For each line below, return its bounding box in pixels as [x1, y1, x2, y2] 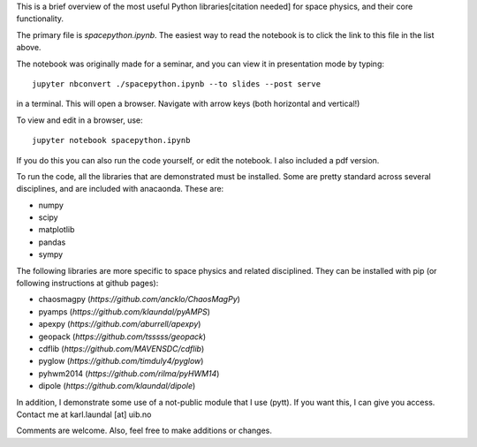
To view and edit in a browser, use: [16, 115, 143, 125]
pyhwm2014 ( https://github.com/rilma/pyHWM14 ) [38, 367, 220, 379]
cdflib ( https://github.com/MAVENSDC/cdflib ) [38, 343, 205, 353]
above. [16, 42, 42, 53]
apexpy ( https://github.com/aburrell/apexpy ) [38, 319, 201, 330]
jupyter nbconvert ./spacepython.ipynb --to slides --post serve [32, 79, 322, 88]
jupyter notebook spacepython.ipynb [32, 135, 191, 146]
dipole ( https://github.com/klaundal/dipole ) [38, 381, 196, 391]
